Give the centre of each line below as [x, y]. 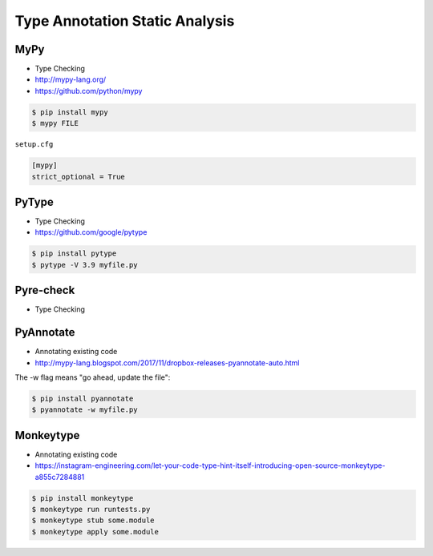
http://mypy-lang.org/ [71, 79]
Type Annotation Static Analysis [125, 21]
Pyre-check [45, 290]
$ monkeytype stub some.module [93, 520]
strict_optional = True [79, 177]
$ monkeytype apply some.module [95, 532]
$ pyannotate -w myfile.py [85, 410]
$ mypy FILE [55, 123]
